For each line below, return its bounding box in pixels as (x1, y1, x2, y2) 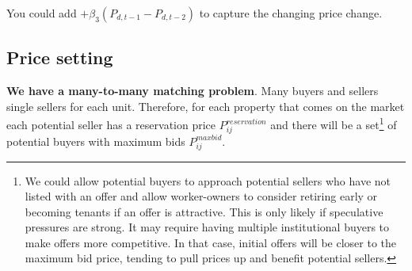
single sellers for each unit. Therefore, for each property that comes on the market (6, 97, 405, 114)
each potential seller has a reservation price (6, 116, 216, 133)
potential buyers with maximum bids (6, 132, 185, 149)
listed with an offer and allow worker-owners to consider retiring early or (25, 188, 378, 204)
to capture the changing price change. (199, 5, 383, 21)
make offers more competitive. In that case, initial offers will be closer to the (25, 234, 397, 250)
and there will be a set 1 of (270, 114, 397, 133)
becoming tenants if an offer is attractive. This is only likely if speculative (25, 203, 383, 219)
